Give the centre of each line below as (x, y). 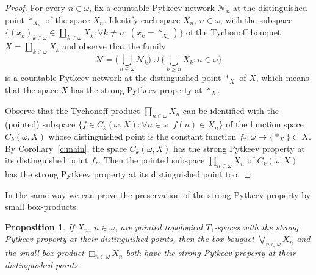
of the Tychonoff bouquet (234, 32)
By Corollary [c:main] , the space (66, 148)
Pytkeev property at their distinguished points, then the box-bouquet (130, 239)
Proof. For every (35, 7)
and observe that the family (114, 46)
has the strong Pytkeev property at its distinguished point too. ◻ (128, 173)
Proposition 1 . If (40, 227)
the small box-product (45, 253)
